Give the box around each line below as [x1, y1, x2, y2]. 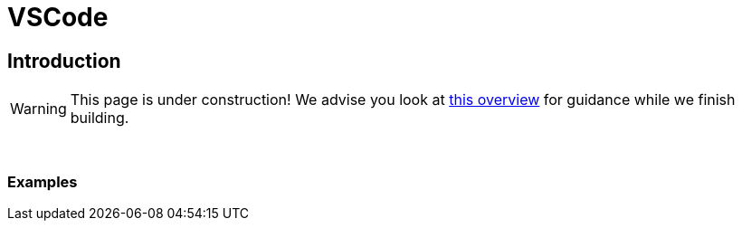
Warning [10, 100, 67, 119]
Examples [7, 172, 78, 191]
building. [70, 109, 129, 128]
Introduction [7, 49, 121, 72]
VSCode [7, 2, 109, 33]
